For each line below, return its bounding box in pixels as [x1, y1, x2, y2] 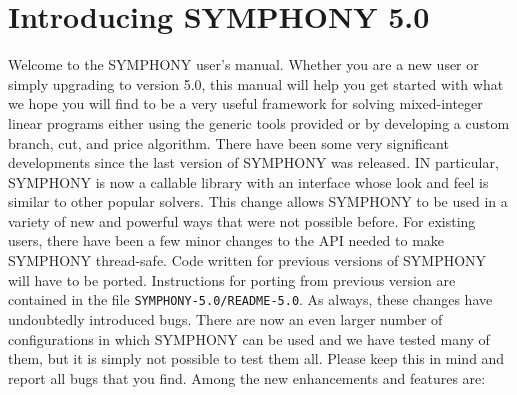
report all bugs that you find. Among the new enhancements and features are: [8, 367, 486, 388]
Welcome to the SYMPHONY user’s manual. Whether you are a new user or [8, 54, 479, 75]
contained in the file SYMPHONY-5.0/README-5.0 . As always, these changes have [8, 289, 493, 310]
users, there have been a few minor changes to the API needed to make [8, 230, 445, 251]
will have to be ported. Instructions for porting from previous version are [8, 269, 456, 290]
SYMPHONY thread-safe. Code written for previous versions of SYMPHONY [8, 250, 487, 271]
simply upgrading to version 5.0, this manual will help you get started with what [8, 73, 504, 94]
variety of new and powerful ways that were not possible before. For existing [8, 210, 476, 231]
